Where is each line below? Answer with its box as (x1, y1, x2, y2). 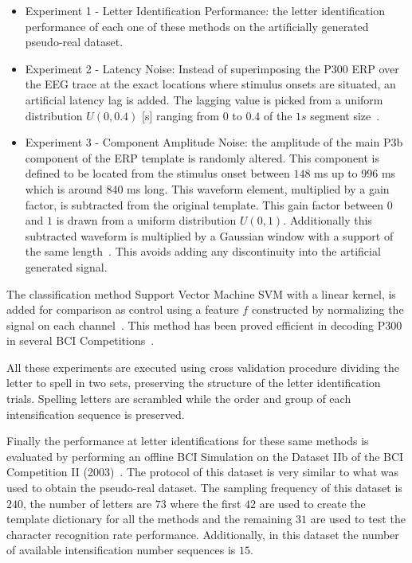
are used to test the (310, 510, 406, 527)
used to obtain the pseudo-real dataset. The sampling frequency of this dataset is (6, 479, 402, 496)
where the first (170, 495, 241, 511)
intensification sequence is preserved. (6, 405, 185, 422)
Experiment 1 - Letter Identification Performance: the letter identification (25, 2, 385, 18)
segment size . (310, 107, 380, 123)
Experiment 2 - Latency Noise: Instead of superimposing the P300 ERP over (25, 60, 399, 76)
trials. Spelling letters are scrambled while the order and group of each (6, 390, 351, 407)
